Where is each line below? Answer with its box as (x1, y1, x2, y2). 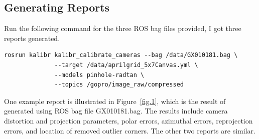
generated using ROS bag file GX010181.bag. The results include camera (4, 105, 228, 116)
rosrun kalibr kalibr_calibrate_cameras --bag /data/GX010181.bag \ (4, 51, 238, 59)
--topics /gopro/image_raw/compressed (54, 81, 184, 88)
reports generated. (4, 32, 60, 43)
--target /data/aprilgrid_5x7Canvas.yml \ (54, 61, 198, 68)
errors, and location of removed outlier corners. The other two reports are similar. (4, 125, 255, 135)
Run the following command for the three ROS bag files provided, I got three (4, 23, 241, 33)
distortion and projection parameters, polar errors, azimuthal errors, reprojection (4, 115, 253, 125)
